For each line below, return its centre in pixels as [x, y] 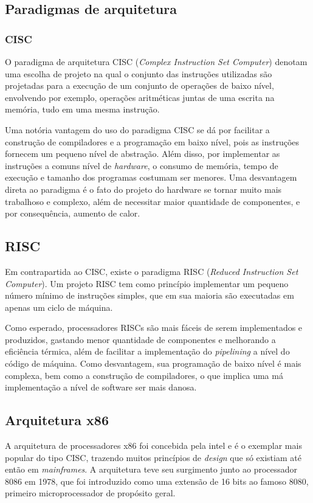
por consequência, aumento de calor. [73, 213]
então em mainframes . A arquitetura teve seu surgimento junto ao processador [151, 469]
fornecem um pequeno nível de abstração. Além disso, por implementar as [143, 154]
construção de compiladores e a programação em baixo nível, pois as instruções [152, 141]
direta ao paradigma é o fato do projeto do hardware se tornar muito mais [143, 189]
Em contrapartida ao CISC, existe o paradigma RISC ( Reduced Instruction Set [152, 271]
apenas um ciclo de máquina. [59, 307]
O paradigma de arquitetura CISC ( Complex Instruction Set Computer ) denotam [156, 61]
